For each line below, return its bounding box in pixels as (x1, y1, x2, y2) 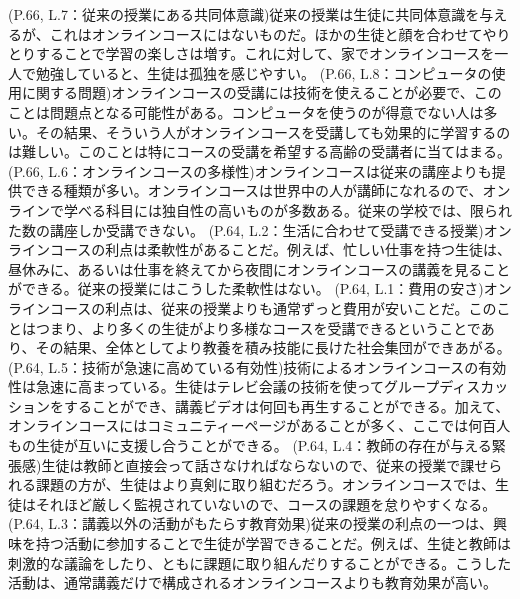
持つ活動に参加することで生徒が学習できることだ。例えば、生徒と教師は (35, 533, 511, 554)
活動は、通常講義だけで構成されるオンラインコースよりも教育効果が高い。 (8, 572, 498, 593)
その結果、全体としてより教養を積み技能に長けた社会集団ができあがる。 (35, 337, 511, 358)
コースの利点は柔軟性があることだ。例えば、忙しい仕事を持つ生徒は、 (49, 239, 511, 260)
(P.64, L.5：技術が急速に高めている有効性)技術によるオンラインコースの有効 (8, 356, 507, 377)
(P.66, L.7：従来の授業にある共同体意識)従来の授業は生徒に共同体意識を (8, 4, 480, 24)
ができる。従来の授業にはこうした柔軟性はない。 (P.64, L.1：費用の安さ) (8, 278, 484, 299)
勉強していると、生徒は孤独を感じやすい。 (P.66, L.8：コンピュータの (35, 62, 492, 83)
